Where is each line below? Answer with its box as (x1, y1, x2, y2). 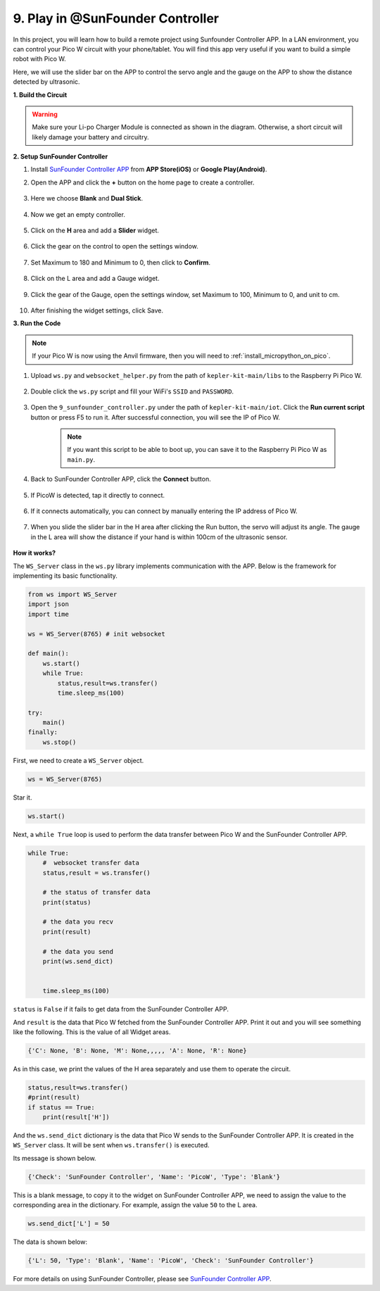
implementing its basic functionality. (13, 572, 118, 580)
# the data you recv (42, 918, 114, 926)
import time (27, 610, 70, 618)
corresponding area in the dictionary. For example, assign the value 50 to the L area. (13, 1201, 258, 1209)
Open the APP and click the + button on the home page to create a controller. (30, 178, 255, 187)
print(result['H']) (42, 1113, 110, 1121)
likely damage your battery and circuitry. (32, 132, 149, 141)
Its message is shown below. (13, 1154, 96, 1162)
